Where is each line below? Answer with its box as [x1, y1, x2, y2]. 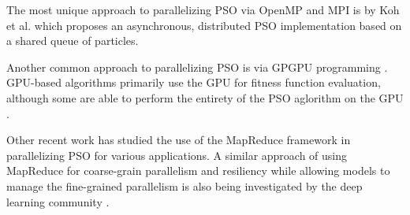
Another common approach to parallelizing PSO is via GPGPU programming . [6, 58, 388, 75]
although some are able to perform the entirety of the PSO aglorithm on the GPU [6, 89, 404, 106]
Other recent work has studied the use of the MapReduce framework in [6, 132, 351, 148]
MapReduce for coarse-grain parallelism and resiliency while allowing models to [6, 162, 390, 179]
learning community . [6, 193, 110, 209]
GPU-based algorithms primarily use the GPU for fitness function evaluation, [6, 74, 381, 91]
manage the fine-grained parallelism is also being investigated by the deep [6, 177, 363, 194]
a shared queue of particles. [6, 32, 139, 49]
